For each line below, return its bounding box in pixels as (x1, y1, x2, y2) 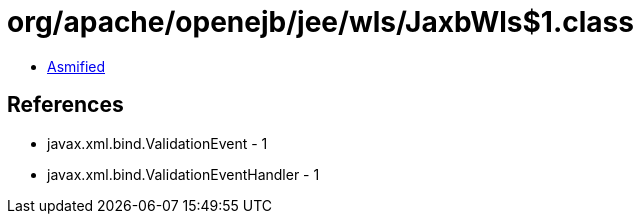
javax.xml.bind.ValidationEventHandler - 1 (47, 165, 320, 183)
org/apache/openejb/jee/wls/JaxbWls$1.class (7, 5, 634, 39)
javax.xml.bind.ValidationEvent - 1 (47, 134, 268, 152)
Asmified (47, 57, 106, 75)
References (7, 92, 124, 118)
